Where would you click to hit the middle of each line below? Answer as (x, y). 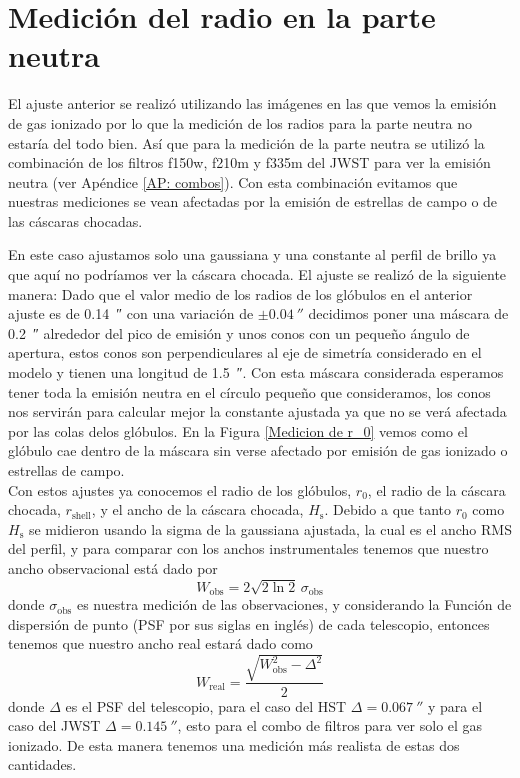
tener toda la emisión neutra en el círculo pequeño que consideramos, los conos (249, 391)
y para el (455, 705)
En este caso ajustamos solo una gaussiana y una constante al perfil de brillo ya (252, 254)
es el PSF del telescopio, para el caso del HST (206, 705)
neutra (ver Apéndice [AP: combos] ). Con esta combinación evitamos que (233, 181)
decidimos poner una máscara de (408, 313)
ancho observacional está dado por (113, 567)
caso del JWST (54, 725)
